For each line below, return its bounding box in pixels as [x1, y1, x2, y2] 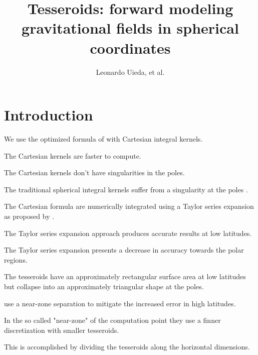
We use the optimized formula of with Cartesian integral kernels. [4, 134, 203, 144]
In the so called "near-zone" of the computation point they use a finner [4, 315, 221, 325]
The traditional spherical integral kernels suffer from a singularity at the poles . [4, 184, 248, 194]
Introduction [4, 104, 93, 125]
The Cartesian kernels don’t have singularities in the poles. [4, 167, 185, 178]
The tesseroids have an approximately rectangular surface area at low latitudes [4, 271, 246, 282]
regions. [4, 254, 28, 265]
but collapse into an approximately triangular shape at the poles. [4, 281, 204, 291]
